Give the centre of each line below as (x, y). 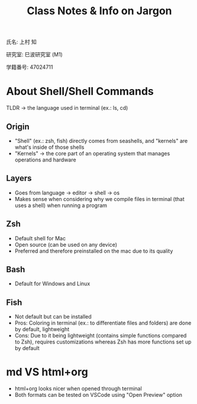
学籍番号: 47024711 (30, 67)
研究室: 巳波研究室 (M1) (35, 55)
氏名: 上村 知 (21, 42)
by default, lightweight (42, 329)
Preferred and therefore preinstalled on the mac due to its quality (94, 251)
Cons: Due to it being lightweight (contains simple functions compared (101, 336)
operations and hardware (45, 160)
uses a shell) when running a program (61, 205)
